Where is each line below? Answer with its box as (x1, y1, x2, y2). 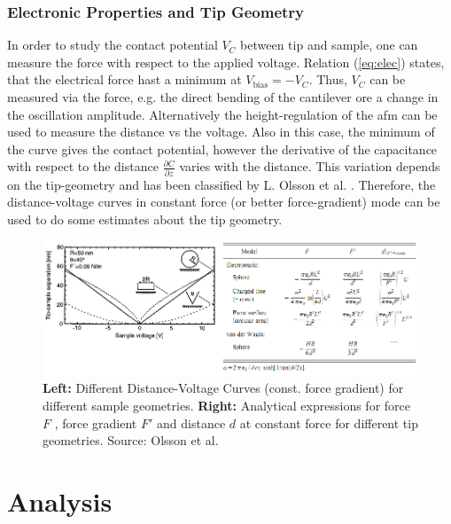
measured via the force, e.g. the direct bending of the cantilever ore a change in (7, 88, 439, 106)
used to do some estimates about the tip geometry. (7, 209, 283, 228)
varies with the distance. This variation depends (179, 157, 440, 176)
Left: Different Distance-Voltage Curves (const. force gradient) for (43, 379, 404, 397)
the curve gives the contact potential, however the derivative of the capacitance (7, 139, 438, 158)
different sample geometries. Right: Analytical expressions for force (43, 396, 410, 415)
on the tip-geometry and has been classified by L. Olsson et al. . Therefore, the (7, 175, 436, 193)
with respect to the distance (7, 157, 159, 176)
